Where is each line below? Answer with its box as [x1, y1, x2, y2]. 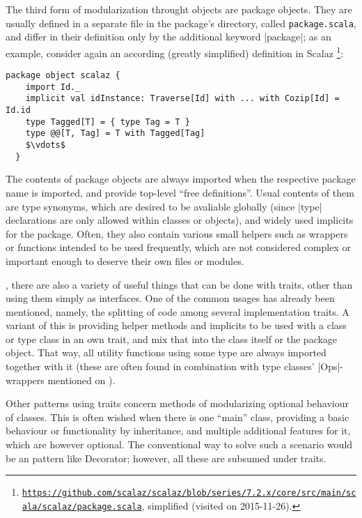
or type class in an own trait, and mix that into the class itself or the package [6, 331, 338, 346]
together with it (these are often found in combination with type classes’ [6, 359, 315, 374]
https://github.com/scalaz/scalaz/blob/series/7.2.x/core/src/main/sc [22, 488, 356, 498]
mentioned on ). [47, 372, 116, 387]
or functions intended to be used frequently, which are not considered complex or [6, 240, 351, 254]
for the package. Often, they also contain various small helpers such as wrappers [6, 226, 348, 241]
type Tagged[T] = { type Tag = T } [25, 116, 190, 127]
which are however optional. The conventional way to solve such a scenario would [6, 437, 353, 452]
